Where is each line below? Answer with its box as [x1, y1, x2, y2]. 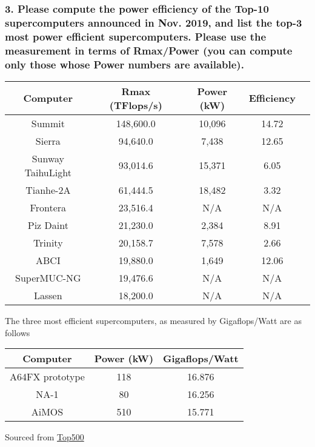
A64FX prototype [10, 369, 85, 384]
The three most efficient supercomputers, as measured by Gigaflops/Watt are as [5, 314, 302, 326]
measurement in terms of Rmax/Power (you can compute [5, 42, 293, 58]
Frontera [30, 200, 67, 214]
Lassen [34, 288, 62, 302]
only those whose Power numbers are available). [5, 56, 244, 71]
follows [5, 326, 30, 339]
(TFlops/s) [109, 98, 162, 112]
